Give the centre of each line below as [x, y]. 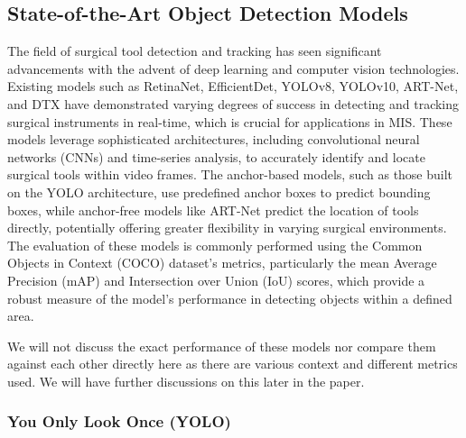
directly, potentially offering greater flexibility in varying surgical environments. [227, 228]
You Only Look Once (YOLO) [119, 421]
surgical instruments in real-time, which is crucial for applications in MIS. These [230, 121]
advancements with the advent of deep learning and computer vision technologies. [233, 68]
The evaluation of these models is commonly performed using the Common [215, 245]
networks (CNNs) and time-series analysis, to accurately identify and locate [216, 156]
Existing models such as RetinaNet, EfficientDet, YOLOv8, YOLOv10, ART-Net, [233, 86]
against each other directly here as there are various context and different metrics [233, 364]
